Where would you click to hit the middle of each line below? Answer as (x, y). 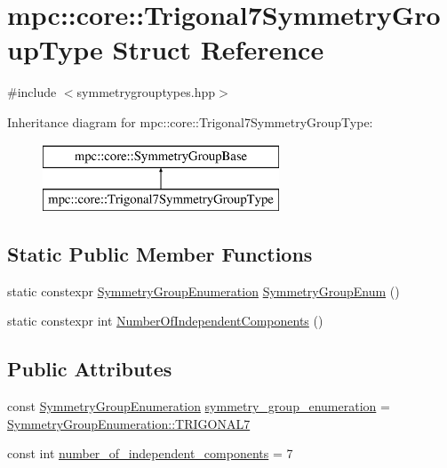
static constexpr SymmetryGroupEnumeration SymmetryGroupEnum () (204, 290)
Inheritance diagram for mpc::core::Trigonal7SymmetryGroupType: (190, 121)
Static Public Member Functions (160, 254)
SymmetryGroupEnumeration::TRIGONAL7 (129, 423)
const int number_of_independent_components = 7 (150, 453)
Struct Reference (218, 49)
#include (32, 92)
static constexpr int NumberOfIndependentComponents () (165, 321)
